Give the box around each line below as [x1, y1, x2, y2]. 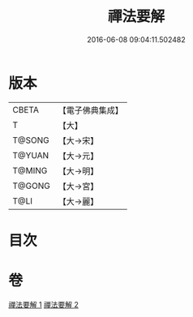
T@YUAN [12, 149, 49, 161]
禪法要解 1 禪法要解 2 [8, 299, 79, 309]
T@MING [12, 165, 48, 176]
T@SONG [12, 135, 50, 146]
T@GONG [12, 180, 50, 191]
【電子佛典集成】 [58, 105, 123, 116]
